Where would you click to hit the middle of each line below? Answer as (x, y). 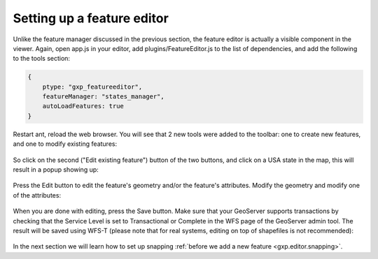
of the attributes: (37, 195)
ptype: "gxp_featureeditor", (92, 87)
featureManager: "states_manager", (103, 97)
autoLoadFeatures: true (83, 106)
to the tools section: (41, 59)
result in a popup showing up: (56, 170)
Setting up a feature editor (91, 18)
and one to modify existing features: (65, 144)
